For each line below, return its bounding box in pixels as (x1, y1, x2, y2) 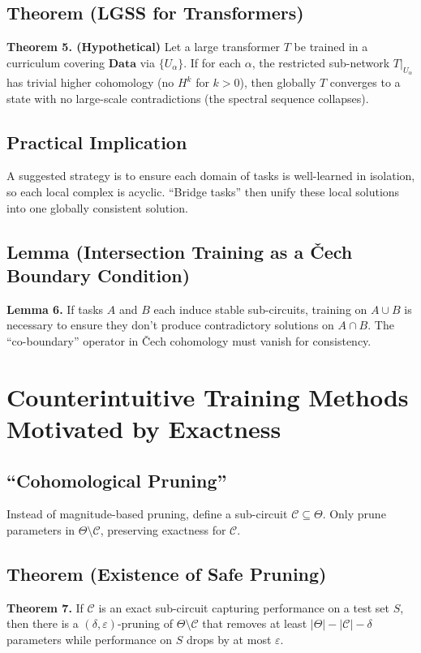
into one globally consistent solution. (6, 199, 188, 216)
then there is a (6, 615, 79, 632)
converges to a (329, 74, 401, 90)
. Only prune (322, 505, 386, 522)
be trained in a (294, 38, 368, 55)
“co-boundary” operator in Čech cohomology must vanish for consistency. (6, 332, 372, 349)
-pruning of (117, 615, 174, 632)
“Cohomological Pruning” (6, 467, 227, 492)
